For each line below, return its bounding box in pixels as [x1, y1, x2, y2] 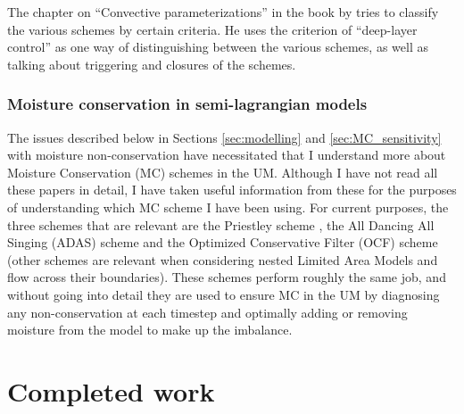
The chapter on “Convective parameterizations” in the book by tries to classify [7, 3, 439, 21]
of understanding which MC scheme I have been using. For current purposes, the [7, 197, 449, 216]
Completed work [7, 372, 215, 409]
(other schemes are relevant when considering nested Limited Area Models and [7, 250, 438, 269]
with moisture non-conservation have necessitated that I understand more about [7, 145, 446, 164]
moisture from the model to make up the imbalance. [7, 320, 293, 339]
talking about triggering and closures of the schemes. [7, 54, 296, 73]
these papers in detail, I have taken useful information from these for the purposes [7, 180, 457, 199]
